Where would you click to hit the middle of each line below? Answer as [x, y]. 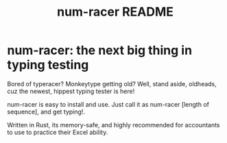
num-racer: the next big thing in [100, 50]
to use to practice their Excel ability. [58, 132]
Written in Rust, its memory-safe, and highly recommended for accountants [114, 125]
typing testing [48, 65]
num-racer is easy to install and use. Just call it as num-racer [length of [108, 104]
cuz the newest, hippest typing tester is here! [71, 91]
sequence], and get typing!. [46, 112]
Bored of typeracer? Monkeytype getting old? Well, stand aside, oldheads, [112, 83]
